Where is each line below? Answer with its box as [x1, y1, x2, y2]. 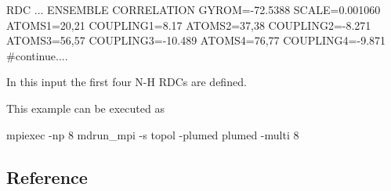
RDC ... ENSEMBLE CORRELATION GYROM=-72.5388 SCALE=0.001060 [6, 2, 381, 17]
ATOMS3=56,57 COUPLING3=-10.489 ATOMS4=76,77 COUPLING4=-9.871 [6, 32, 386, 49]
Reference [6, 164, 88, 189]
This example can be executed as [6, 99, 165, 116]
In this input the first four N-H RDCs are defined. [6, 74, 247, 90]
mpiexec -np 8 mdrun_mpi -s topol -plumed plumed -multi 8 [6, 126, 299, 142]
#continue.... [6, 47, 68, 63]
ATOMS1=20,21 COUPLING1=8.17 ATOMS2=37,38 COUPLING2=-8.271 [6, 16, 371, 33]
